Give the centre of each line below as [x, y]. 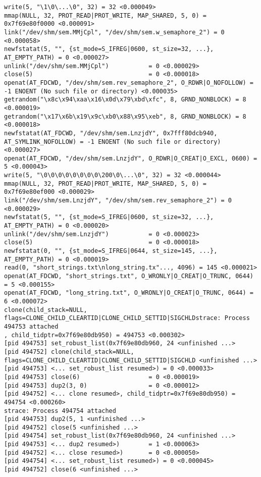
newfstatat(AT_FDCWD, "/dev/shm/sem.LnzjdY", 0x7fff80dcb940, [111, 133]
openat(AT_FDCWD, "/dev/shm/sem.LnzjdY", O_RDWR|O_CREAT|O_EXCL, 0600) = [131, 158]
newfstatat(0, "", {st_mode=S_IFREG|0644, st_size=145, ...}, [111, 251]
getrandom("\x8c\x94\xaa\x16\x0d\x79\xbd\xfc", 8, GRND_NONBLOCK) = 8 [125, 100]
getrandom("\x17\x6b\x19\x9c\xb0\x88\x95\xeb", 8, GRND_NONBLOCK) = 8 [125, 116]
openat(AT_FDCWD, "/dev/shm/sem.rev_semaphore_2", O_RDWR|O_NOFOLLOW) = [129, 83]
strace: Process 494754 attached [60, 411]
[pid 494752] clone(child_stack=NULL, [69, 352]
